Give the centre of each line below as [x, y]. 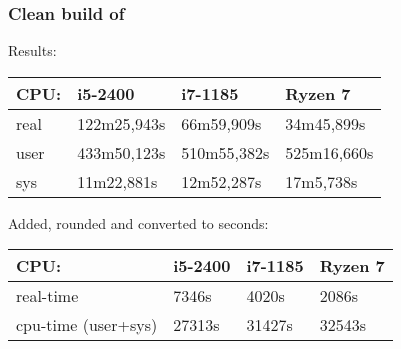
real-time [47, 296]
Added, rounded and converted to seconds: [138, 222]
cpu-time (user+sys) [87, 325]
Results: [32, 50]
